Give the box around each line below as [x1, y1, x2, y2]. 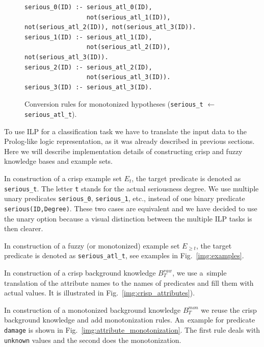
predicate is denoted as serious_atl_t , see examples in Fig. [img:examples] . [4, 250, 244, 261]
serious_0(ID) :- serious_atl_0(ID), [24, 4, 152, 11]
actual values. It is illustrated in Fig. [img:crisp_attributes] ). [4, 287, 195, 298]
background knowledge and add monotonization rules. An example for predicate [4, 314, 255, 325]
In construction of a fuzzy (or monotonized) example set [4, 240, 180, 251]
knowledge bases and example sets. [4, 156, 113, 166]
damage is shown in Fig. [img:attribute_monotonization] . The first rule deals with [4, 325, 260, 335]
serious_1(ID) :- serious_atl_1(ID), [24, 33, 152, 41]
